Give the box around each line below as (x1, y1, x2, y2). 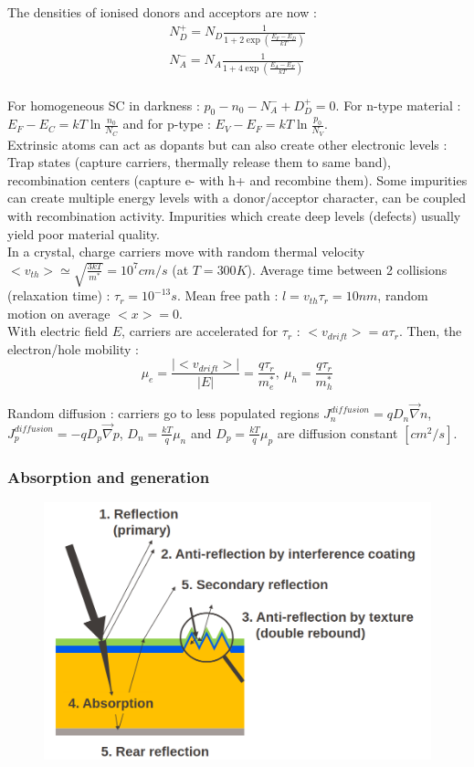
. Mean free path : (176, 286, 279, 305)
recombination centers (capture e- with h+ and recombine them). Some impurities (7, 170, 468, 189)
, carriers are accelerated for (121, 321, 279, 341)
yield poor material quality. (7, 224, 160, 243)
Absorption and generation (7, 465, 210, 488)
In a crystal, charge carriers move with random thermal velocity (7, 242, 365, 261)
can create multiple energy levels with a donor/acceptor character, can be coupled (7, 188, 466, 207)
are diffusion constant (277, 423, 398, 442)
